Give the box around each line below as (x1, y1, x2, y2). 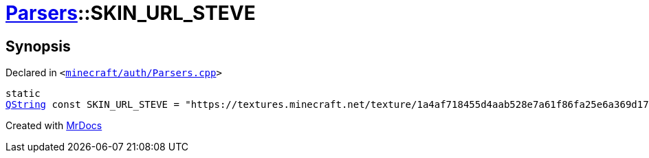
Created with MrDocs (5, 120, 102, 132)
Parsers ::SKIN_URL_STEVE (5, 1, 256, 25)
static (5, 88, 41, 100)
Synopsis (5, 37, 71, 55)
